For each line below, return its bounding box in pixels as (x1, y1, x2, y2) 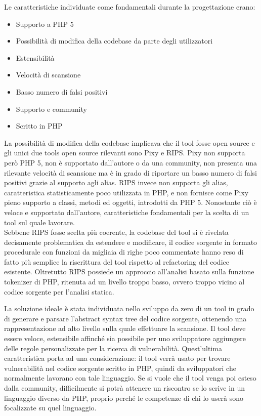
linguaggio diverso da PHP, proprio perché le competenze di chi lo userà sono (4, 392, 243, 403)
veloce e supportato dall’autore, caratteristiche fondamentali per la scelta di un (4, 206, 249, 217)
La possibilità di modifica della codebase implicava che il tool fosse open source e (4, 137, 255, 148)
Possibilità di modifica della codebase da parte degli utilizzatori (16, 35, 213, 46)
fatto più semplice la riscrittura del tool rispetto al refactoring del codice (4, 256, 229, 267)
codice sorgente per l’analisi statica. (4, 286, 114, 297)
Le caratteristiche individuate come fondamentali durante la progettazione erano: (4, 2, 255, 12)
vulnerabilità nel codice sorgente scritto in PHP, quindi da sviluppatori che (4, 362, 236, 373)
